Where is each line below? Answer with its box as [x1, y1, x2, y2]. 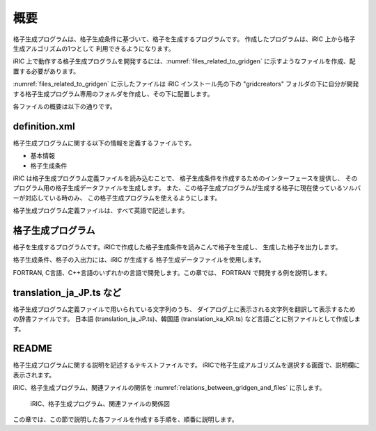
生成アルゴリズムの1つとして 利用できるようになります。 [13, 44, 175, 52]
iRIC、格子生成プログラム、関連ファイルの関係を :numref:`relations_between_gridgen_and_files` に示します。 [13, 384, 326, 392]
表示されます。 [13, 370, 56, 379]
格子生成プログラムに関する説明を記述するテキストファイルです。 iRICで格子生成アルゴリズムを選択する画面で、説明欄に [13, 361, 361, 369]
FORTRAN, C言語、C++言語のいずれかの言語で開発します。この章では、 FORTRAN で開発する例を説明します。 [13, 268, 331, 276]
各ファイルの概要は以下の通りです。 [13, 102, 116, 111]
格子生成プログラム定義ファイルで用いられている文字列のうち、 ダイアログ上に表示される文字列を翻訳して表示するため [13, 305, 356, 313]
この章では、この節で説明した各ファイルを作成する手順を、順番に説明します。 [13, 415, 238, 423]
